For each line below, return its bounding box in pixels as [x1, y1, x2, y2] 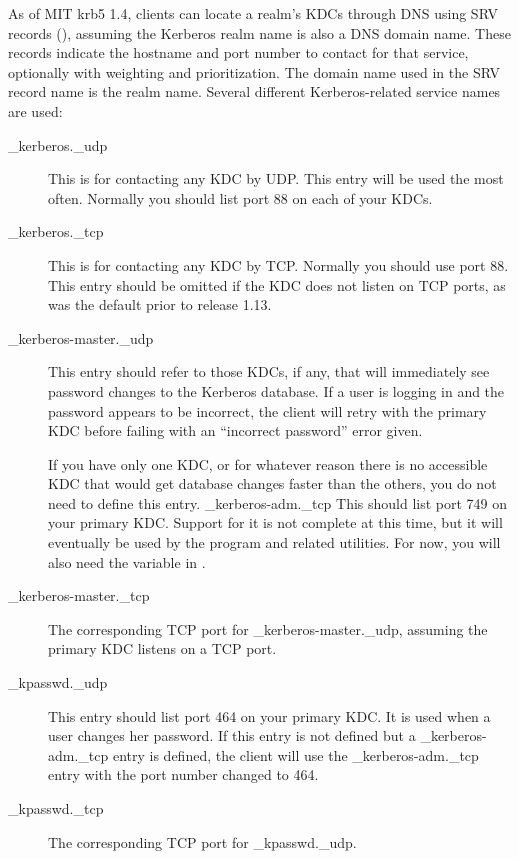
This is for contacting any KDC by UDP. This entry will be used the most [48, 168, 504, 189]
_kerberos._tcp [8, 221, 104, 242]
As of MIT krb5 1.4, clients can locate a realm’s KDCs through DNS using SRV [8, 3, 498, 23]
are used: [8, 100, 63, 121]
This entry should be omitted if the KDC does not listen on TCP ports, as [48, 274, 506, 295]
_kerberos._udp [8, 134, 108, 155]
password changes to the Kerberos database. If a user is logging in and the [48, 380, 505, 401]
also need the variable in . [48, 551, 206, 572]
